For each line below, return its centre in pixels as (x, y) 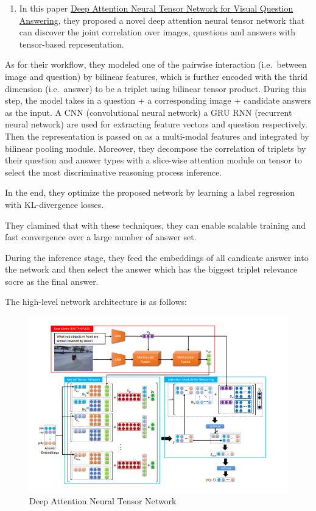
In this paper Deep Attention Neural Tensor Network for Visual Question (156, 8)
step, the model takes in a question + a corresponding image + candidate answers (158, 100)
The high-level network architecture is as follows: (96, 302)
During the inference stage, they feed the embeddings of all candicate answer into (157, 257)
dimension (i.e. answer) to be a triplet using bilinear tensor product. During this (156, 88)
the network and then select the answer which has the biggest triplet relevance (151, 269)
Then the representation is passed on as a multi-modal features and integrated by (157, 136)
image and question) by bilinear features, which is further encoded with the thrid (156, 76)
